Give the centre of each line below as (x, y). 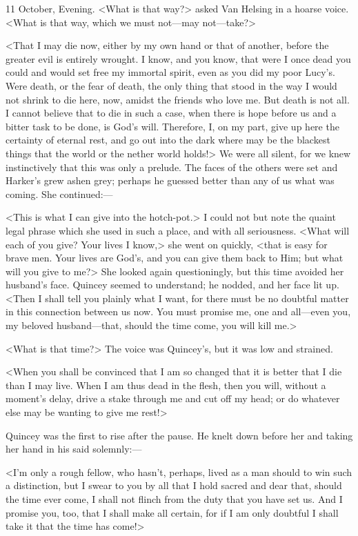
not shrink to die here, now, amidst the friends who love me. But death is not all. (178, 99)
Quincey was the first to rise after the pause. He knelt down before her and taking (179, 435)
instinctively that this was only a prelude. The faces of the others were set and (172, 167)
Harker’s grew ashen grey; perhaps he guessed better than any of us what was (170, 180)
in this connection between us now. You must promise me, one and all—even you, (178, 311)
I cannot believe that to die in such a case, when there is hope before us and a (171, 113)
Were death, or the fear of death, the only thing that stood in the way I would (171, 85)
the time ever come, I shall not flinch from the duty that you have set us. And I (174, 499)
